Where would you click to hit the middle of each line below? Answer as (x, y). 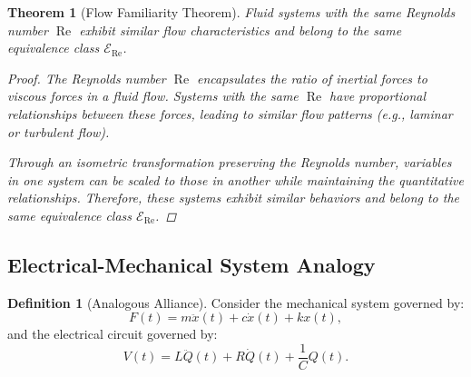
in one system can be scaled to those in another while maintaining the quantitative (235, 179)
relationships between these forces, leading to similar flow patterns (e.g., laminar (230, 113)
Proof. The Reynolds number (87, 78)
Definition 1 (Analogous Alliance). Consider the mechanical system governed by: (236, 302)
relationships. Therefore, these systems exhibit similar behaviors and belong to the (234, 198)
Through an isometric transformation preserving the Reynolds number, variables (230, 162)
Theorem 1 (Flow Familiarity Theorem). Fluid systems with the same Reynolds (231, 12)
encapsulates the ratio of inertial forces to (312, 78)
